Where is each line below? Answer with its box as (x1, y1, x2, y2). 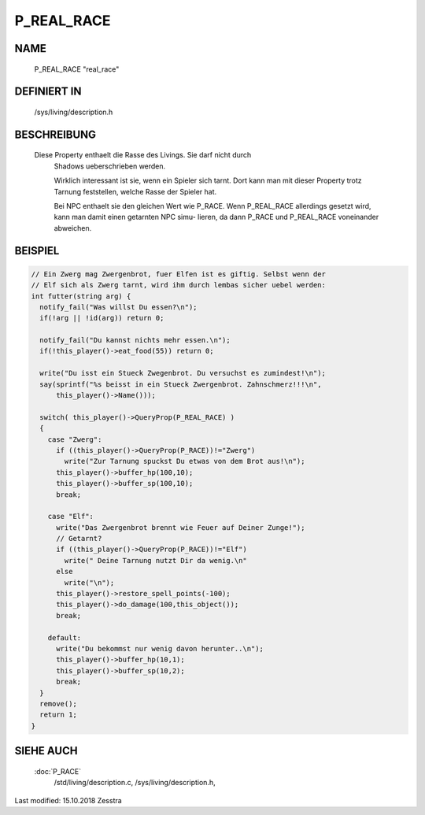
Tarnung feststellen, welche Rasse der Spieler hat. (54, 187, 217, 196)
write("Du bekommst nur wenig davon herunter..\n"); (56, 644, 264, 653)
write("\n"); (64, 578, 115, 587)
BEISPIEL (14, 244, 60, 257)
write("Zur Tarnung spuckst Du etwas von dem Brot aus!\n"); (64, 457, 305, 466)
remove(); (39, 699, 78, 708)
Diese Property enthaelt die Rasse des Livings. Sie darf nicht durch (34, 150, 252, 160)
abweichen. (54, 223, 92, 232)
